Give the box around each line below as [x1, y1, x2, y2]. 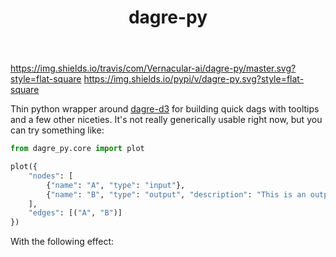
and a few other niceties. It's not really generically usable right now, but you [10, 114, 323, 126]
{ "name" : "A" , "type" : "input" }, [46, 180, 186, 190]
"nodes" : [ [28, 171, 74, 181]
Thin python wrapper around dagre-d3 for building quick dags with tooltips [10, 103, 320, 115]
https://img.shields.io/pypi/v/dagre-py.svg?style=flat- [83, 73, 305, 85]
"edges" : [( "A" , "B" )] [28, 208, 123, 218]
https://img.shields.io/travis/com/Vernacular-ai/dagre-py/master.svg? [10, 62, 297, 75]
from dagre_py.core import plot [10, 144, 145, 154]
